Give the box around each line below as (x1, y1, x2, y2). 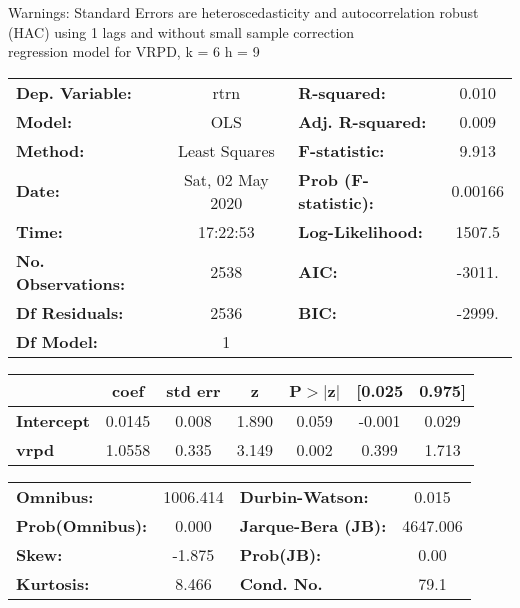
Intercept (16, 408, 90, 432)
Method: (16, 138, 85, 162)
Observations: (16, 271, 126, 295)
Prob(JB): (239, 542, 322, 566)
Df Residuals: (16, 300, 124, 324)
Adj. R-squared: (298, 109, 427, 133)
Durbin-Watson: (239, 484, 369, 508)
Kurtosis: (16, 571, 90, 595)
